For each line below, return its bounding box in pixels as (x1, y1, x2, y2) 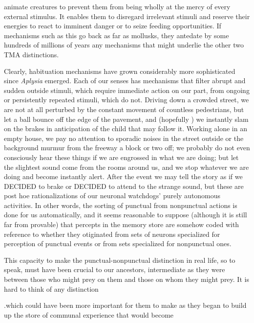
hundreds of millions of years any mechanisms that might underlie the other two (4, 40, 244, 50)
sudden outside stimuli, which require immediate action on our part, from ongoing (4, 85, 250, 95)
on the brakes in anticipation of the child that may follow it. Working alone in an (4, 123, 247, 134)
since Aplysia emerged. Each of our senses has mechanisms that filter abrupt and (4, 75, 246, 86)
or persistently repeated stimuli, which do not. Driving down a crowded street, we (4, 94, 249, 105)
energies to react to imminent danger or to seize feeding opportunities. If (4, 21, 221, 31)
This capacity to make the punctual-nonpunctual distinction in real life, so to (4, 254, 235, 265)
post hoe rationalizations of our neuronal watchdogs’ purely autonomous (4, 190, 221, 201)
